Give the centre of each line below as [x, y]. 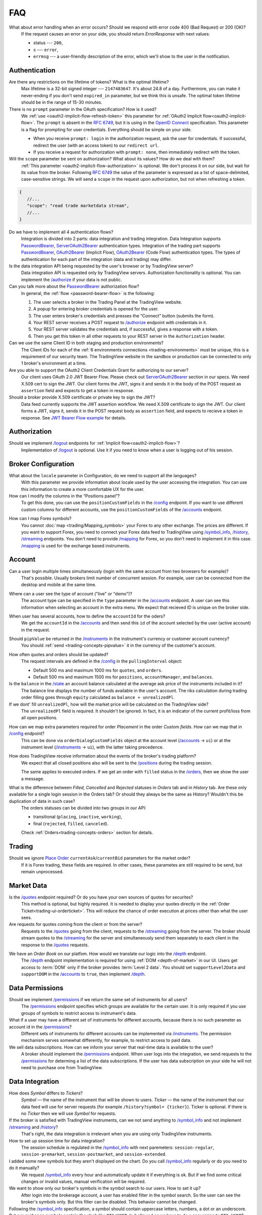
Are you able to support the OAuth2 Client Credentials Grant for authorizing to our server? [99, 370]
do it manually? [24, 1168]
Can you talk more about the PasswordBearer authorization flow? [74, 286]
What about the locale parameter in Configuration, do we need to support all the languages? [103, 475]
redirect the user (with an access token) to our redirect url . [96, 145]
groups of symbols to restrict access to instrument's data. [79, 1013]
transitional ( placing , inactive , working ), [78, 817]
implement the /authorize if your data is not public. [72, 279]
